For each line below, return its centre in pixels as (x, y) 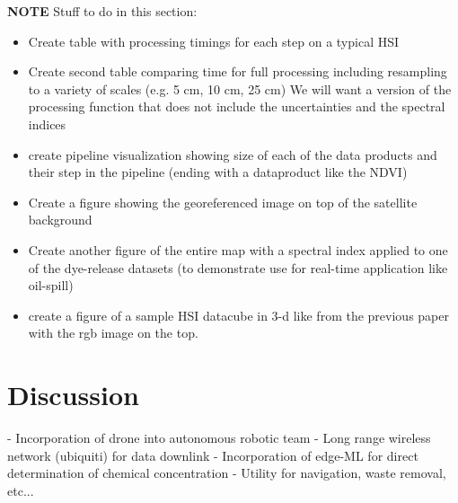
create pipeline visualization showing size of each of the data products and (233, 154)
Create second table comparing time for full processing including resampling (238, 71)
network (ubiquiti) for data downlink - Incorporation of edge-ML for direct (213, 455)
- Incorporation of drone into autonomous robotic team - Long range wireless (219, 438)
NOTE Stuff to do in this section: (102, 11)
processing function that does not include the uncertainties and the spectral (237, 106)
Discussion (73, 395)
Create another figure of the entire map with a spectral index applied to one (238, 249)
